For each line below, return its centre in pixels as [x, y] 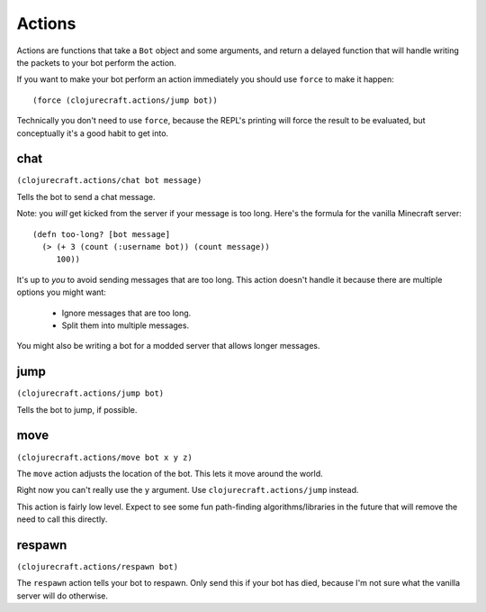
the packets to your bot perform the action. [97, 62]
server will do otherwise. [62, 596]
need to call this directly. [62, 519]
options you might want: [62, 292]
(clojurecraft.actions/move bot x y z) [104, 457]
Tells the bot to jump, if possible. [77, 409]
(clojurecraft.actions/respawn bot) [98, 566]
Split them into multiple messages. [125, 325]
